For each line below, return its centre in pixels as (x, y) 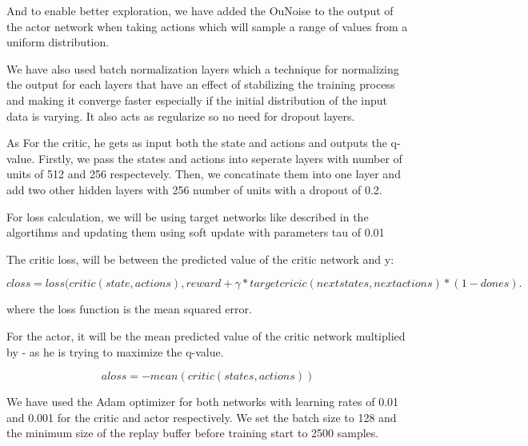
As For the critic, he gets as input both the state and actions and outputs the (197, 143)
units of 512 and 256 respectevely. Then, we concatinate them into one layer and (204, 174)
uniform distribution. (58, 42)
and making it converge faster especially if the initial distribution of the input (197, 100)
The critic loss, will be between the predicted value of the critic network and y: (200, 259)
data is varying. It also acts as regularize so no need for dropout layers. (181, 115)
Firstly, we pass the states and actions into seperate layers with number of (220, 158)
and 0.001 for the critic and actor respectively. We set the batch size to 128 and (202, 417)
